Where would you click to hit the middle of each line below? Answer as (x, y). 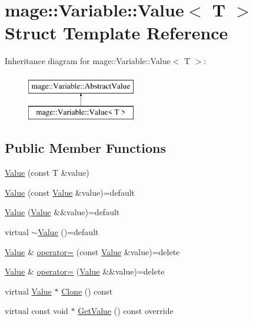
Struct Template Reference (116, 33)
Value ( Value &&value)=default (62, 212)
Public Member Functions (85, 148)
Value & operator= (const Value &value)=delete (92, 251)
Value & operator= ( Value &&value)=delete (85, 271)
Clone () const (87, 291)
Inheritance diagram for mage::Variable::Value (88, 61)
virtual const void (36, 311)
